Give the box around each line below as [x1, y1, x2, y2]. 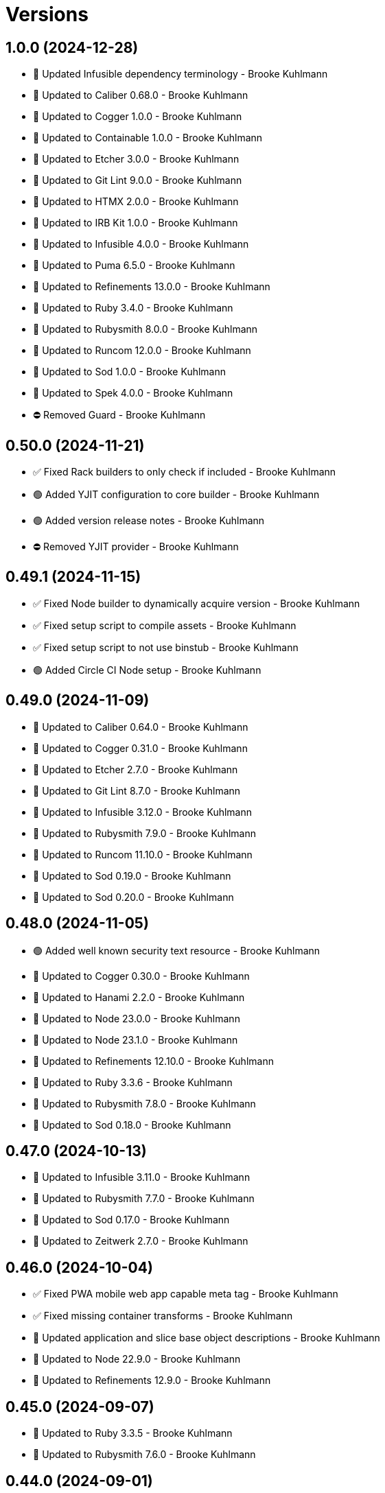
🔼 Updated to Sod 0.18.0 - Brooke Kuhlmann [33, 1118, 231, 1131]
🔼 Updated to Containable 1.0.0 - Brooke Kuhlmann [33, 132, 263, 144]
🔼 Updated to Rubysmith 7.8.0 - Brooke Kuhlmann [33, 1097, 256, 1109]
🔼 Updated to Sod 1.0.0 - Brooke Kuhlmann [33, 366, 226, 378]
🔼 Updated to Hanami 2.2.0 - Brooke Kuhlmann [33, 991, 245, 1003]
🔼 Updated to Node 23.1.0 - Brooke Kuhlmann [33, 1033, 238, 1046]
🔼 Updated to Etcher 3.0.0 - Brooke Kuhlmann [33, 153, 240, 165]
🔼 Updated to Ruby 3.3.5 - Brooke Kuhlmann [33, 1427, 233, 1439]
